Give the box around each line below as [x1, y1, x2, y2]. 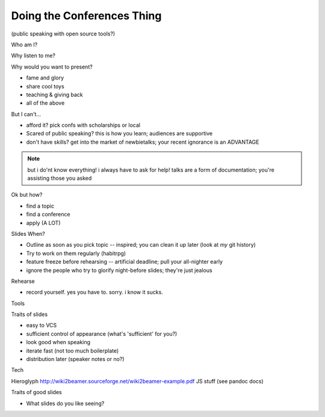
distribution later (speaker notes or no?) [26, 356, 125, 363]
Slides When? [11, 230, 45, 237]
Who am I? [11, 41, 38, 48]
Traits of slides [11, 310, 48, 318]
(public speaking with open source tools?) [11, 30, 116, 37]
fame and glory [26, 74, 64, 81]
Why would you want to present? [11, 63, 93, 70]
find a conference [26, 211, 70, 218]
